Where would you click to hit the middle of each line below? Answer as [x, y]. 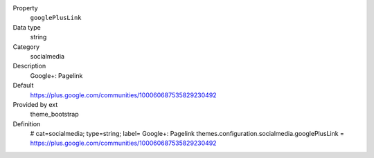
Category [26, 47]
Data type [27, 27]
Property [25, 8]
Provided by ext [35, 104]
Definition [27, 124]
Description [29, 66]
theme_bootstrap [54, 115]
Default [23, 86]
